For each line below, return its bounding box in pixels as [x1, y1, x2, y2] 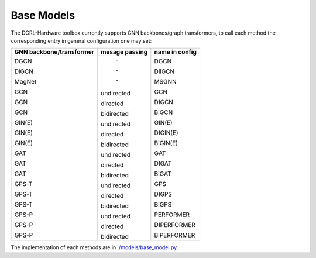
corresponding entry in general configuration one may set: [11, 37, 152, 44]
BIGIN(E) [154, 139, 178, 147]
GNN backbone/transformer [14, 48, 95, 56]
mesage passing [100, 48, 148, 56]
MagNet [14, 78, 37, 86]
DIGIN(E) [154, 129, 178, 137]
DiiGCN [154, 67, 175, 75]
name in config [154, 48, 197, 56]
